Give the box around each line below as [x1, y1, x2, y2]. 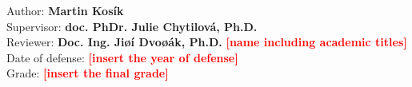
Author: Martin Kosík [6, 2, 124, 18]
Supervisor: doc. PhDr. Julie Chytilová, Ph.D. [6, 18, 258, 34]
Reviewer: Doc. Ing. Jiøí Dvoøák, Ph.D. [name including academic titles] [6, 34, 407, 50]
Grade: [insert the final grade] [6, 65, 169, 81]
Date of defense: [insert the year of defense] [6, 49, 238, 65]
